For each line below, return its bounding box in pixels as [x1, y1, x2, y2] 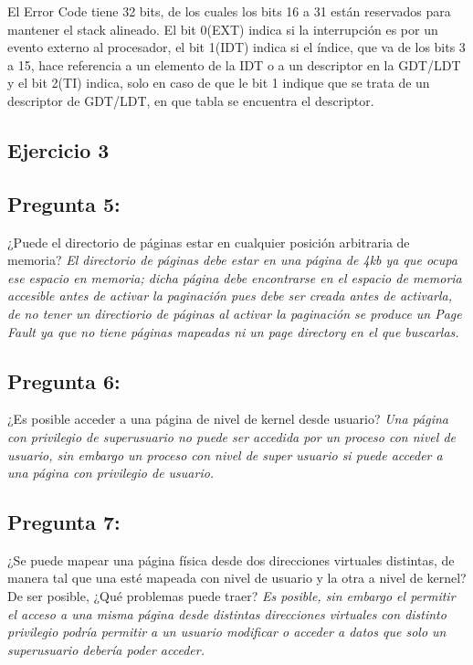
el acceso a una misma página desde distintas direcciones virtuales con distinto [7, 604, 447, 623]
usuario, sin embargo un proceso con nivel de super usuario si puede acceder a [7, 445, 443, 464]
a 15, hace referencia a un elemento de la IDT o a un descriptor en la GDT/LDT [7, 55, 461, 74]
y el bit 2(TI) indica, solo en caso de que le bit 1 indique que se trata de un [7, 73, 430, 92]
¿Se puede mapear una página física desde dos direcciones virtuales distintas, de [7, 550, 455, 569]
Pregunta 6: [7, 366, 121, 395]
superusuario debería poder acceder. [7, 639, 205, 659]
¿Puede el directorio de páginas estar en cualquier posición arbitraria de [7, 232, 410, 251]
